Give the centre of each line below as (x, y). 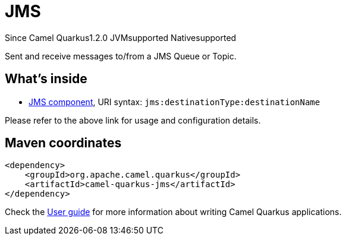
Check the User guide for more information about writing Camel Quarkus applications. (173, 212)
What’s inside (46, 79)
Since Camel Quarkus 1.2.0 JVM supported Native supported (121, 37)
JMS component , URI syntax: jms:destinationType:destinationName (174, 102)
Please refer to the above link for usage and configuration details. (133, 120)
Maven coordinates (63, 143)
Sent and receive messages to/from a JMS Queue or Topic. (121, 56)
